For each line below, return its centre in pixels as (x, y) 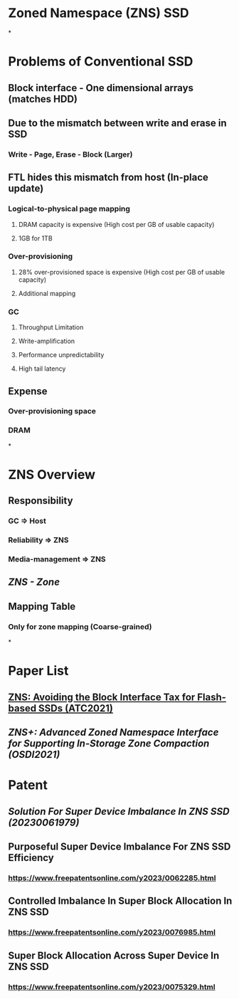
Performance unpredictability (61, 355)
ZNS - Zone (34, 582)
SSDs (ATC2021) (76, 708)
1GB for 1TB (35, 238)
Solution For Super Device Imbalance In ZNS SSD (119, 812)
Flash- (212, 697)
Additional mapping (47, 293)
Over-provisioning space (52, 411)
